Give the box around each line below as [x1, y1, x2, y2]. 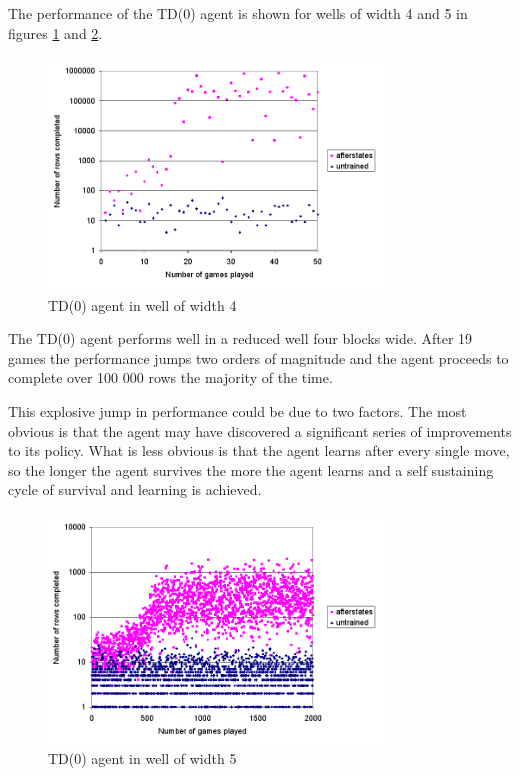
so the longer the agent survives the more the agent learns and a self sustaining [8, 459, 494, 480]
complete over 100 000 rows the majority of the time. [8, 367, 333, 388]
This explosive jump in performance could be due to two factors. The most [8, 400, 467, 421]
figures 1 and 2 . [8, 22, 103, 43]
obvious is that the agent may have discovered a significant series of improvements [8, 420, 512, 441]
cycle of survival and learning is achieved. [8, 479, 262, 500]
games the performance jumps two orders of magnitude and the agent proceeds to [8, 347, 509, 368]
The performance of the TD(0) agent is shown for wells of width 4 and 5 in [8, 3, 468, 23]
